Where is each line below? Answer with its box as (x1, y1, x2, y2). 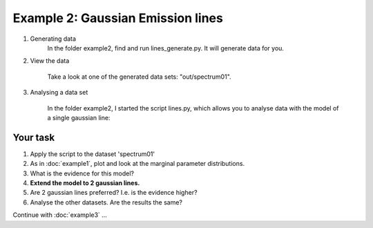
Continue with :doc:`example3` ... (12, 211, 107, 219)
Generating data (30, 35, 76, 43)
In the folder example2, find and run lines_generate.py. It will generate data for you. (47, 44, 285, 52)
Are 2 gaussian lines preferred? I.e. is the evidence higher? (30, 189, 198, 197)
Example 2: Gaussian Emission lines (12, 10, 224, 26)
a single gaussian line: (47, 113, 111, 122)
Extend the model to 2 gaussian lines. (30, 178, 140, 187)
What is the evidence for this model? (30, 169, 135, 178)
